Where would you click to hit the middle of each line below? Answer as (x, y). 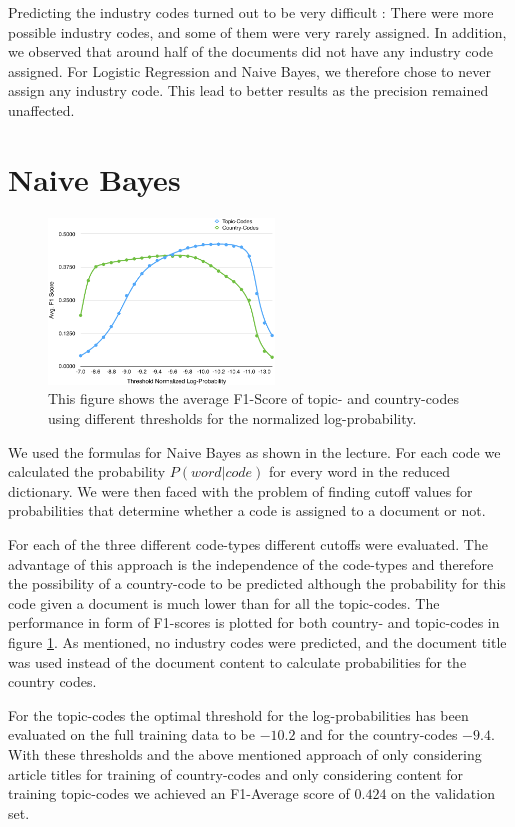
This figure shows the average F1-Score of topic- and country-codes (253, 398)
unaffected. (41, 109)
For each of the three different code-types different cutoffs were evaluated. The (248, 544)
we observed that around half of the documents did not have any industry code (250, 51)
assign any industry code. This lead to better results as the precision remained (248, 90)
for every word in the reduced (359, 471)
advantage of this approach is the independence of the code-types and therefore (251, 563)
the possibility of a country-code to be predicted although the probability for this (257, 583)
